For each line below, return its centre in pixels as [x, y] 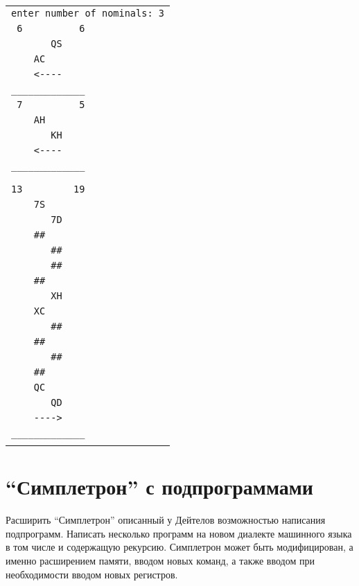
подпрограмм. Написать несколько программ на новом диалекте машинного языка [179, 533]
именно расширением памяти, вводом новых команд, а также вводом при [160, 560]
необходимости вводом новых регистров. [92, 574]
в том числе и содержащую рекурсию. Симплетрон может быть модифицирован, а [179, 547]
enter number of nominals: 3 [88, 13]
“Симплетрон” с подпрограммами [159, 487]
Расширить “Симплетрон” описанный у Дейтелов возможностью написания [166, 520]
